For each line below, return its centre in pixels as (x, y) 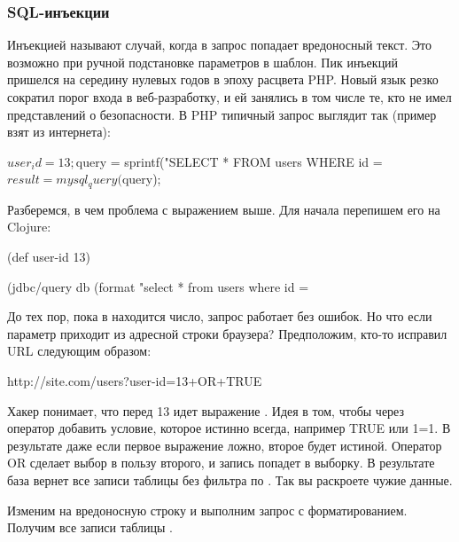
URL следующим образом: (79, 351)
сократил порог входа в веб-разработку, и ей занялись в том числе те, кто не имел (229, 97)
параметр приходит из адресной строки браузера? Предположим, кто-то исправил (227, 333)
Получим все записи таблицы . (90, 527)
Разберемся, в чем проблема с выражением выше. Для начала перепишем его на (224, 209)
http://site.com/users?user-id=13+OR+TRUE (135, 380)
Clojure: (29, 227)
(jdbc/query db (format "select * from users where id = (158, 286)
